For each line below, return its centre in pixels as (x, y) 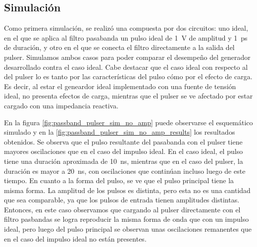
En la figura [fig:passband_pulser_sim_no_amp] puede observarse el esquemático (128, 122)
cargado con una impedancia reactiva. (61, 105)
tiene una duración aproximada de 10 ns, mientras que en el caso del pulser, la (124, 161)
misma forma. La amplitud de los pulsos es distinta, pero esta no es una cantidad (127, 190)
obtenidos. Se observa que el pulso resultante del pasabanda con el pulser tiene (123, 141)
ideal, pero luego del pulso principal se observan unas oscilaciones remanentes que (128, 229)
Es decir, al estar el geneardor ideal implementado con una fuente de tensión (120, 86)
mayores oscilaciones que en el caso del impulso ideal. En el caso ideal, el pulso (124, 151)
